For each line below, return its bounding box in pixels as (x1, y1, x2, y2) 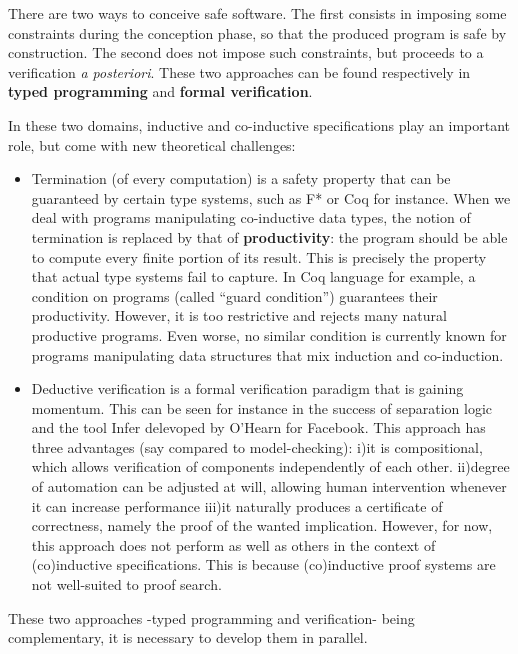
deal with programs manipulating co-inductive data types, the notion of (31, 207, 471, 228)
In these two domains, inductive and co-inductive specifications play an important (8, 114, 511, 135)
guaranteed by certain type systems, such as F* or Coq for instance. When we (31, 187, 511, 208)
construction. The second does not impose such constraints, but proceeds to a (8, 42, 484, 63)
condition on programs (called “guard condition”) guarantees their (31, 285, 438, 306)
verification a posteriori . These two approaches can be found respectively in (8, 61, 471, 82)
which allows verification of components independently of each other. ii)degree (31, 456, 510, 477)
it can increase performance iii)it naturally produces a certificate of (31, 495, 443, 516)
